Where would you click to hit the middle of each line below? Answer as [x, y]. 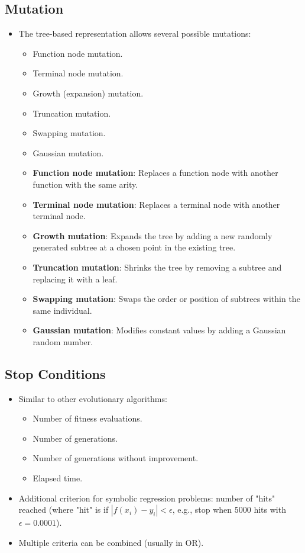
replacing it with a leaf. [75, 279]
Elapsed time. [58, 478]
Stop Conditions [55, 373]
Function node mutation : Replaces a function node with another [155, 173]
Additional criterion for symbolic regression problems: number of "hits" [147, 498]
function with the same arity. [85, 184]
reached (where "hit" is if [64, 509]
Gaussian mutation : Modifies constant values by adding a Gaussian [159, 330]
